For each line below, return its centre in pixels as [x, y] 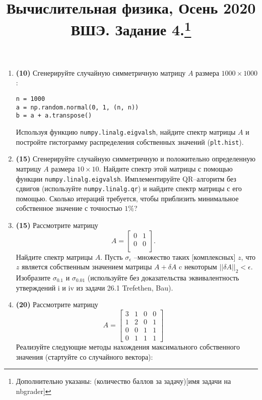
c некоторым [198, 267]
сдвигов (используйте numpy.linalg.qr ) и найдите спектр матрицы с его [129, 188]
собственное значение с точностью [69, 208]
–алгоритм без [215, 178]
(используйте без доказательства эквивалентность [163, 278]
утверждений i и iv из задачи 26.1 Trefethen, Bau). [94, 287]
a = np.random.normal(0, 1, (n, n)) [77, 107]
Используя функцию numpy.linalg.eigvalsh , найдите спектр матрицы [126, 132]
